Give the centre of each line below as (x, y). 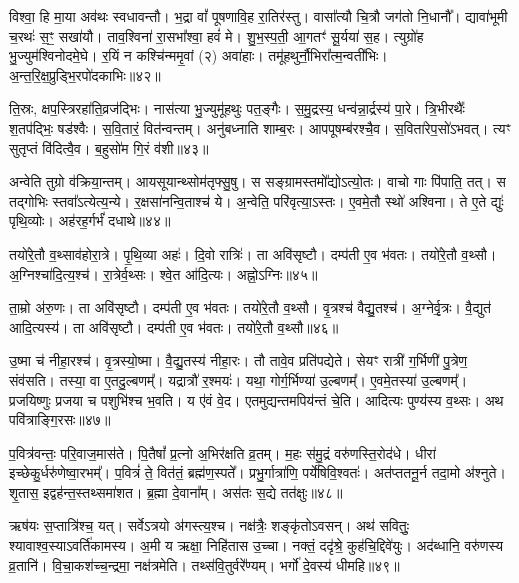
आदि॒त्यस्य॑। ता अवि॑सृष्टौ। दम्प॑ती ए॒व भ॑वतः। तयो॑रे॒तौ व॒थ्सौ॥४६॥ (174, 326)
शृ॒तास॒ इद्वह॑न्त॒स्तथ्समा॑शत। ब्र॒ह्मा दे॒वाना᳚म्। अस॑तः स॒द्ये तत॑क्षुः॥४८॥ (176, 491)
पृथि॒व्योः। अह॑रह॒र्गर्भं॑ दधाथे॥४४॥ (90, 220)
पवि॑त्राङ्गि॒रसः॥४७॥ (60, 419)
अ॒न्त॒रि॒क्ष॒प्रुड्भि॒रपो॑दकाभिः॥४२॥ (85, 74)
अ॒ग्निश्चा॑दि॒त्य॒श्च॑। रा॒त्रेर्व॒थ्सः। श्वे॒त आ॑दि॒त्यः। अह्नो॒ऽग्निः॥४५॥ (163, 273)
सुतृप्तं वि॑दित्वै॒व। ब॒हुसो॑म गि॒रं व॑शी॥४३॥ (109, 147)
